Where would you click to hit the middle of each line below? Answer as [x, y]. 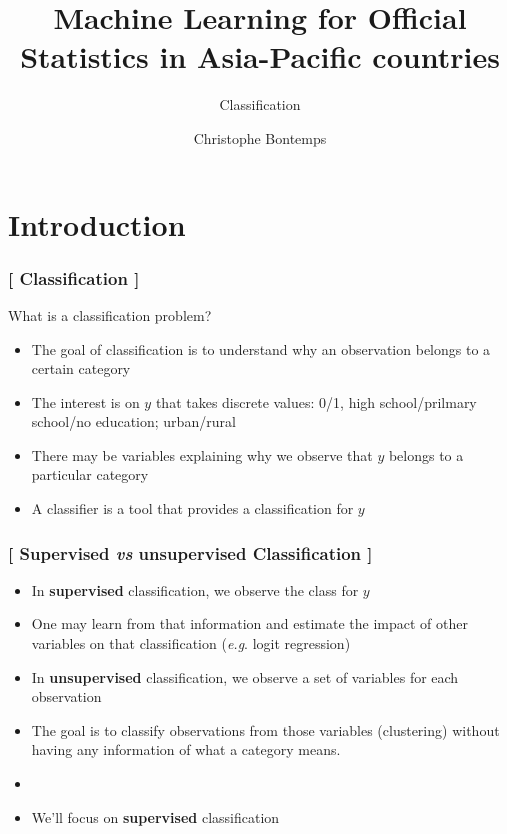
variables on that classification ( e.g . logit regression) [191, 643]
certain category [81, 368]
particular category [90, 474]
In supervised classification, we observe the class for [195, 589]
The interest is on [85, 401]
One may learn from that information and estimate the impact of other [249, 623]
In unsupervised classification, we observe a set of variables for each [245, 676]
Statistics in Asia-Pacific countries [260, 56]
